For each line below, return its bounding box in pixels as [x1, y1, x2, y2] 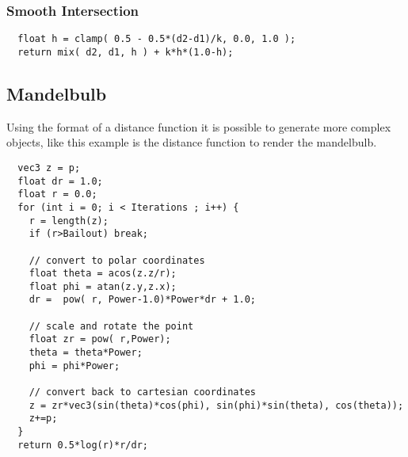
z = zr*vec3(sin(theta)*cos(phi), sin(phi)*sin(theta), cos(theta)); [29, 399, 404, 411]
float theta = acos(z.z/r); [29, 268, 177, 280]
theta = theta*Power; [29, 347, 143, 359]
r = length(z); [29, 215, 109, 227]
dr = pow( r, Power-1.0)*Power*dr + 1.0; [29, 294, 256, 306]
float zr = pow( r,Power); [29, 333, 171, 345]
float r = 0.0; [17, 189, 97, 200]
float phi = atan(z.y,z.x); [29, 280, 177, 292]
